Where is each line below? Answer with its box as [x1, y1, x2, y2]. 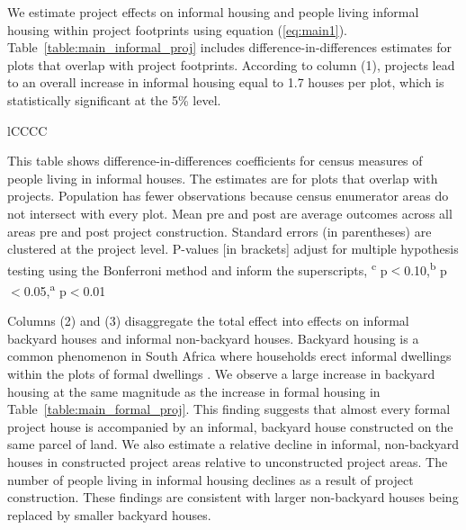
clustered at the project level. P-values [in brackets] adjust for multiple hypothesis [7, 239, 459, 258]
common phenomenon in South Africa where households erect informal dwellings [7, 346, 452, 365]
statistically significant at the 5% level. [7, 90, 221, 109]
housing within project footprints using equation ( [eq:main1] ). [7, 20, 348, 39]
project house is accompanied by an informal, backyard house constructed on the [7, 417, 453, 436]
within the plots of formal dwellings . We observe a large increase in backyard [7, 364, 435, 382]
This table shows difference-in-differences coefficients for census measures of [7, 151, 423, 170]
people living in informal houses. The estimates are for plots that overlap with [7, 168, 438, 187]
